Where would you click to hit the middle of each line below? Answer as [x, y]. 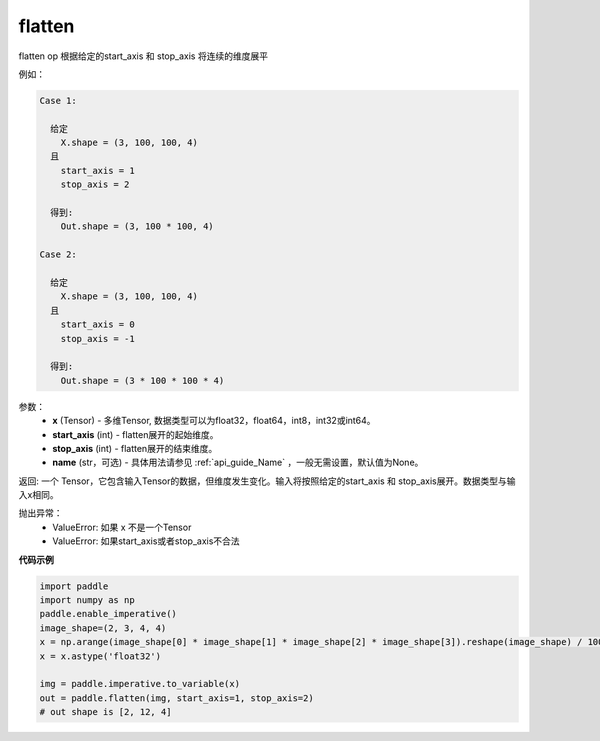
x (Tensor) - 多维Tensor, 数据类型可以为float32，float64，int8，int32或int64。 [214, 421]
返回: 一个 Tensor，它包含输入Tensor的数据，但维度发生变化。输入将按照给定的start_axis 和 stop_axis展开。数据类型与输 [267, 481]
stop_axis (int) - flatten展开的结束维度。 [135, 448]
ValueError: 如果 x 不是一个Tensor [122, 527]
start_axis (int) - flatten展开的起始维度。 [135, 434]
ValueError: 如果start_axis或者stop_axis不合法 [146, 541]
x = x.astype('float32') [100, 656]
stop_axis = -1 [97, 338]
